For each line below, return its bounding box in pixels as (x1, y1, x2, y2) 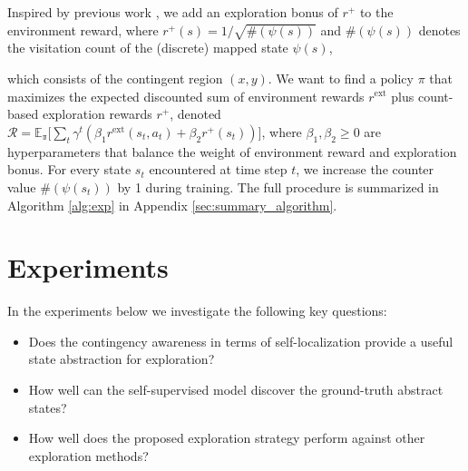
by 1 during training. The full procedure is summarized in (117, 177, 439, 196)
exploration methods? (28, 446, 149, 465)
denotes (418, 20, 461, 39)
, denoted (170, 104, 221, 123)
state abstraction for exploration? (28, 349, 215, 368)
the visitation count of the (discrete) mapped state (7, 38, 288, 57)
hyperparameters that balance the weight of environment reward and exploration (7, 142, 457, 161)
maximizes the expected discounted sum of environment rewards (7, 86, 365, 105)
